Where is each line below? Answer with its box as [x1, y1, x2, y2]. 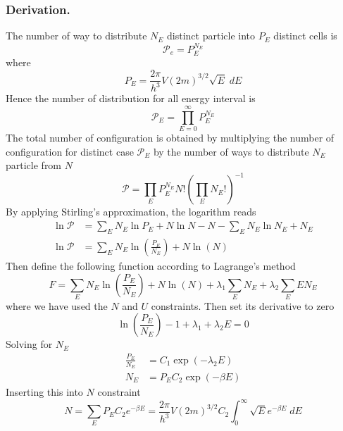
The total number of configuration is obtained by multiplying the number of [6, 130, 335, 145]
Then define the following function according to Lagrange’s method [6, 258, 296, 273]
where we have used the [6, 298, 108, 313]
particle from [6, 158, 62, 173]
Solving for [6, 337, 53, 351]
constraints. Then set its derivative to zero [151, 298, 335, 313]
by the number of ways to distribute [153, 144, 309, 158]
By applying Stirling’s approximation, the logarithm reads [6, 204, 256, 219]
